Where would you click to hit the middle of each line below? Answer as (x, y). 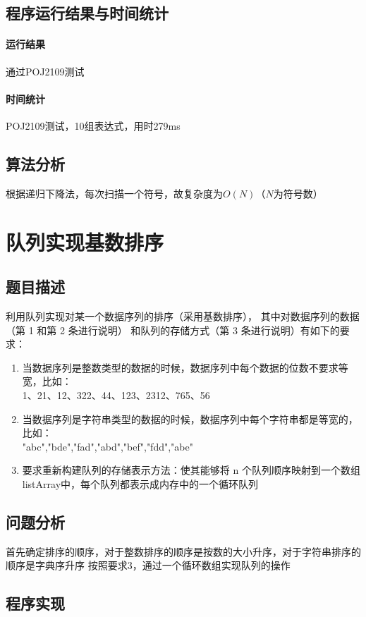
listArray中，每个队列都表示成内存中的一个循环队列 (140, 483)
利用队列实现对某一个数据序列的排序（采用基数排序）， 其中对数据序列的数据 (183, 316)
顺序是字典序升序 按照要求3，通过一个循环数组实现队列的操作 (148, 565)
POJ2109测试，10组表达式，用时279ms (93, 125)
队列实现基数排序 (85, 242)
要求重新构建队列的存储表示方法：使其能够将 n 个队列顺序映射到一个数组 (191, 470)
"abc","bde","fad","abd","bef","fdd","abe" (108, 446)
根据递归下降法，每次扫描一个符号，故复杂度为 (114, 193)
